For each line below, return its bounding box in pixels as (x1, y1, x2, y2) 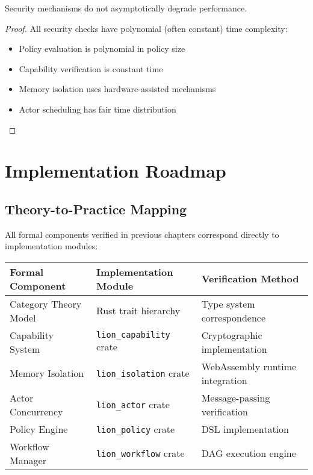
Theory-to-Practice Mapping (5, 199, 187, 218)
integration (201, 373, 247, 387)
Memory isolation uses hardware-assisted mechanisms (19, 82, 216, 95)
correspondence (201, 310, 266, 324)
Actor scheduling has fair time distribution (19, 102, 176, 115)
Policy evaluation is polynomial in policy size (19, 42, 185, 55)
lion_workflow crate (96, 446, 185, 461)
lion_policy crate (96, 421, 175, 436)
